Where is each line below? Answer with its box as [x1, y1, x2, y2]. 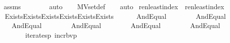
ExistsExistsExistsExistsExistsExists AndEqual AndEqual [4, 11, 226, 21]
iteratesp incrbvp [25, 29, 77, 40]
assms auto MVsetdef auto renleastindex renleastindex [3, 1, 224, 11]
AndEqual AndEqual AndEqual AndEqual [11, 20, 220, 30]
